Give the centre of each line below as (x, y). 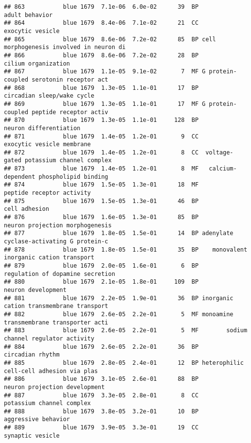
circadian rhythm (32, 355)
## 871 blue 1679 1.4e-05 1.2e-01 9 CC (101, 136)
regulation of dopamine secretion (60, 274)
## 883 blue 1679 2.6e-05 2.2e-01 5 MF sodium (126, 331)
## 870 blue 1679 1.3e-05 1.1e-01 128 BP (101, 120)
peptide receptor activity (47, 193)
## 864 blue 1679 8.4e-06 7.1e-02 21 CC (101, 23)
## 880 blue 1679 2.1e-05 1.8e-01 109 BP (101, 282)
